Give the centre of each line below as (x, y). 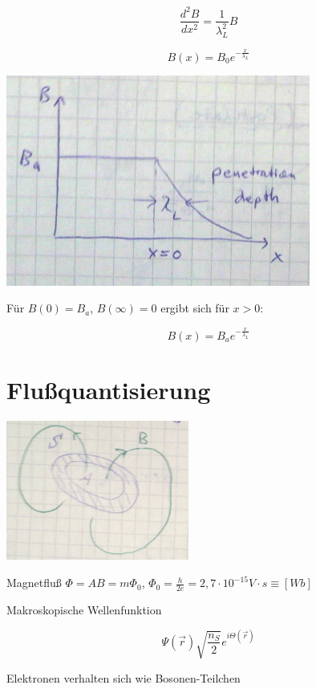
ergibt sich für (195, 308)
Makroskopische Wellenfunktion (84, 609)
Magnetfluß (34, 583)
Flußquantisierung (109, 390)
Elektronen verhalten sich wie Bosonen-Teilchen (124, 677)
